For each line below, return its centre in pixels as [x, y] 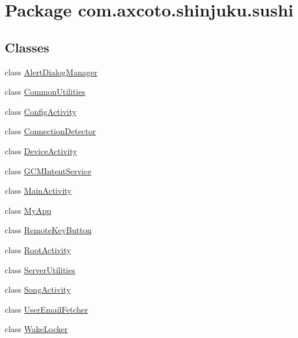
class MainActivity [38, 190]
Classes [27, 47]
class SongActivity [38, 289]
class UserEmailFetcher [47, 309]
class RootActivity [38, 249]
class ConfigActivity [41, 111]
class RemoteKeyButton [48, 230]
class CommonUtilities [45, 92]
